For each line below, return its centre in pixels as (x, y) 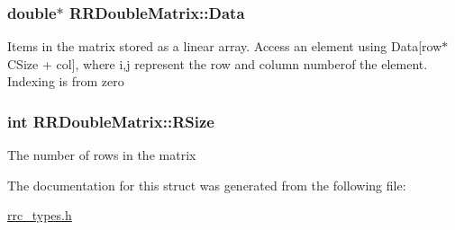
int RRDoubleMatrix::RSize (111, 121)
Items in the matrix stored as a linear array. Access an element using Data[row (225, 46)
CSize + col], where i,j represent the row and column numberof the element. (218, 63)
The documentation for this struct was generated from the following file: (207, 185)
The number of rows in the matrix (102, 155)
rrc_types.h (40, 215)
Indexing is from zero (66, 81)
